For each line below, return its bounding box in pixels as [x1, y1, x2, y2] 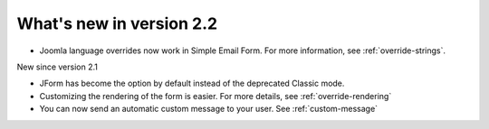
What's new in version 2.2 [16, 14, 217, 33]
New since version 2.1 [16, 61, 99, 72]
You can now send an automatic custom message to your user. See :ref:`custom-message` [39, 104, 379, 115]
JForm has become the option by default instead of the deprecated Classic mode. [39, 78, 345, 89]
